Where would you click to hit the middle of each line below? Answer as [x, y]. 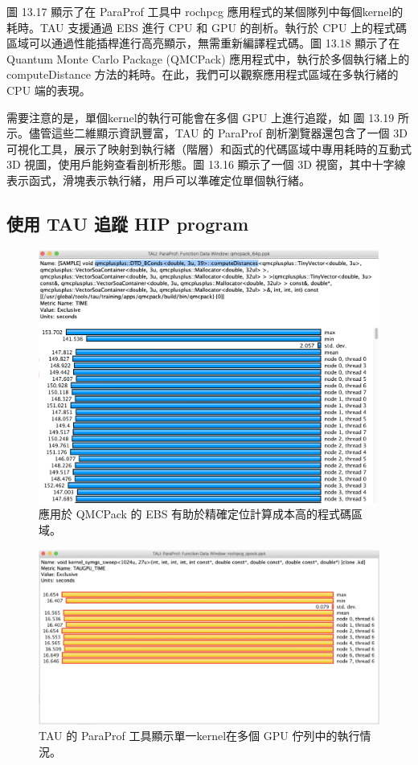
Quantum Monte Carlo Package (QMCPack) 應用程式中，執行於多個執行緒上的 [208, 58]
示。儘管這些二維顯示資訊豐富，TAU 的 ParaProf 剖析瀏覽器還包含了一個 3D [207, 133]
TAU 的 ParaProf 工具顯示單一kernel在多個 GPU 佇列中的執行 [199, 736]
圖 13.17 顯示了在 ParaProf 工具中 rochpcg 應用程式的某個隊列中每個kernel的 [205, 11]
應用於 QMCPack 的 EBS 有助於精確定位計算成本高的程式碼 [195, 514]
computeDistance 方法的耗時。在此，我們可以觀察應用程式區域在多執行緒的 [203, 74]
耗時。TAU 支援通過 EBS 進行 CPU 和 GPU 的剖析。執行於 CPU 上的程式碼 [207, 27]
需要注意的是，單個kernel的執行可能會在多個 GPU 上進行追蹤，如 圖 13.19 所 [208, 117]
